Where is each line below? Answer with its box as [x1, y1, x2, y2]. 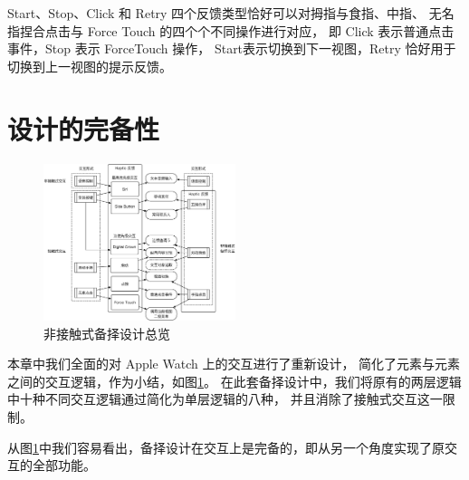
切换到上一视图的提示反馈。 [7, 56, 172, 75]
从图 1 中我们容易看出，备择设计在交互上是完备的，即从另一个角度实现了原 [7, 437, 445, 456]
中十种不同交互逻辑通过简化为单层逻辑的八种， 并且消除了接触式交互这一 [7, 389, 443, 408]
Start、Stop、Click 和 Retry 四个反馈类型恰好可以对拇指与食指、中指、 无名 [7, 4, 455, 22]
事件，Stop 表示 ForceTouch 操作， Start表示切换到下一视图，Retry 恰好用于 [7, 39, 456, 58]
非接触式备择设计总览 [43, 323, 170, 342]
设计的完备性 [7, 110, 160, 147]
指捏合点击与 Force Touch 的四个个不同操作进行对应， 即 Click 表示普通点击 [7, 21, 455, 40]
